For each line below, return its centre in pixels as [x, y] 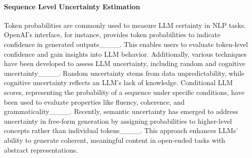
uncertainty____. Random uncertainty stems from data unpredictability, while [124, 73]
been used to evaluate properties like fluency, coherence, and [94, 102]
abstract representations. [41, 149]
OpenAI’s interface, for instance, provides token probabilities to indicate [112, 34]
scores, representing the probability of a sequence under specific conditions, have [124, 92]
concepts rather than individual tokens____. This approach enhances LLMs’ [121, 130]
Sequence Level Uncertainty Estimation [72, 6]
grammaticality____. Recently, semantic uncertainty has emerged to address [121, 111]
